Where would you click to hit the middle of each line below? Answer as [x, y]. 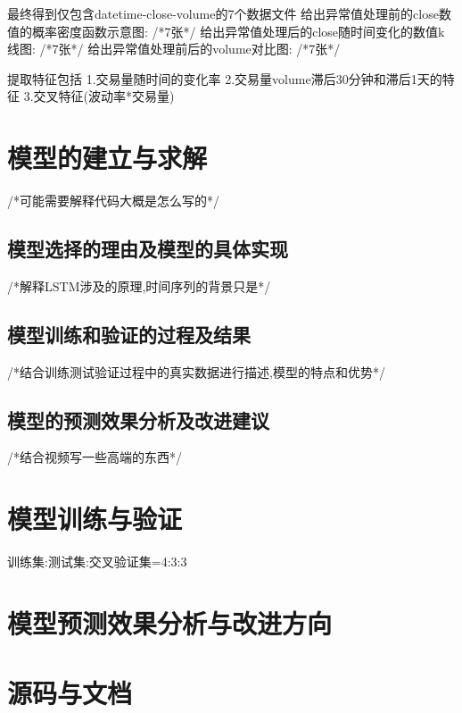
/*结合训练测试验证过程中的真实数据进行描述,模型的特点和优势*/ [196, 371]
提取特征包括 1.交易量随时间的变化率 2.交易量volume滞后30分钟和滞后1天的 [225, 78]
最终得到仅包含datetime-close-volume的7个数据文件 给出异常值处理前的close [223, 13]
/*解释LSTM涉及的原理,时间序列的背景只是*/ [139, 285]
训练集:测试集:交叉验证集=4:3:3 [97, 562]
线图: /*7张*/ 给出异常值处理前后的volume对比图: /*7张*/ [174, 49]
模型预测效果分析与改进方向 [170, 622]
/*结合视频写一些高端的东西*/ [95, 457]
